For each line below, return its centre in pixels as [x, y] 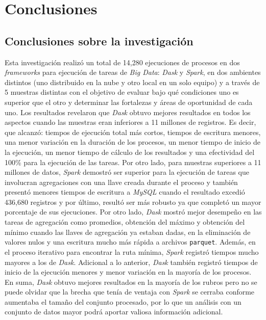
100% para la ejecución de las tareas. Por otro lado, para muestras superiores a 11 [133, 162]
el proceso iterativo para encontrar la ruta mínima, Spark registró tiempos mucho [132, 251]
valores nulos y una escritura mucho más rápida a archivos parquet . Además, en [130, 242]
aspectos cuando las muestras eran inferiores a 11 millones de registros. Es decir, [130, 122]
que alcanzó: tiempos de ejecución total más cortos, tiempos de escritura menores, [133, 132]
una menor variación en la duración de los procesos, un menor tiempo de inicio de [132, 142]
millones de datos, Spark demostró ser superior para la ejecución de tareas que [127, 172]
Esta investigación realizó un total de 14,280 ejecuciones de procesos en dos [122, 62]
